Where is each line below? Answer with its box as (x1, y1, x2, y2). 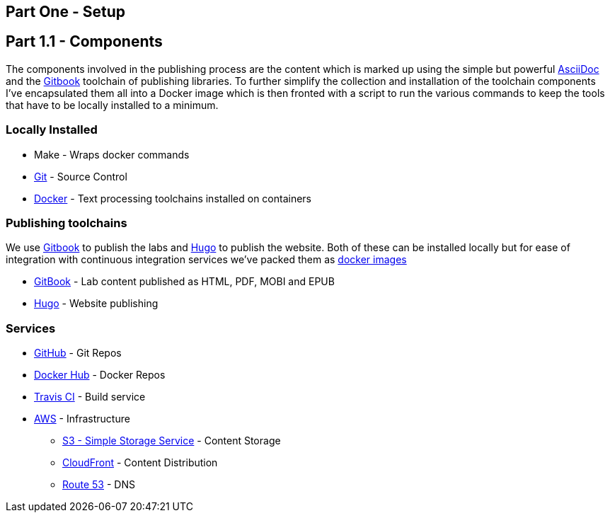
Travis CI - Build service (34, 391, 146, 403)
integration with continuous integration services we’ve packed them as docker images (6, 253, 407, 266)
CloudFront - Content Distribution (62, 456, 218, 469)
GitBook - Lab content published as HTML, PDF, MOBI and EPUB (34, 275, 335, 288)
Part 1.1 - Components (6, 33, 163, 51)
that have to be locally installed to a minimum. (6, 98, 219, 111)
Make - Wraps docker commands (34, 148, 190, 161)
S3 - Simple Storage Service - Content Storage (62, 434, 281, 447)
